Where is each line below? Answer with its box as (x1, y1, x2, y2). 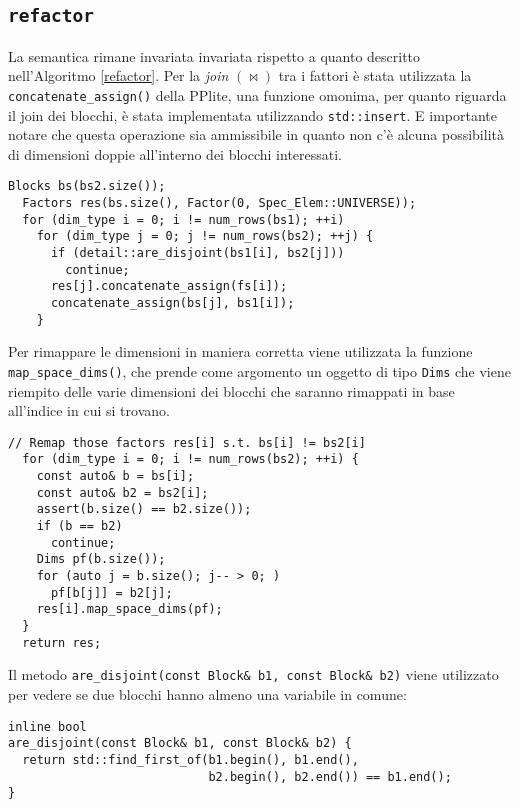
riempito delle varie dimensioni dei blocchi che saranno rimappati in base (8, 380, 455, 401)
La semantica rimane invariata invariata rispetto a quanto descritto (8, 45, 421, 66)
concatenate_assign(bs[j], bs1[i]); (50, 296, 295, 311)
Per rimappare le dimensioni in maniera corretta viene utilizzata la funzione (8, 341, 473, 362)
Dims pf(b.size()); (36, 552, 166, 567)
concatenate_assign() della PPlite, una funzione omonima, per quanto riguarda (8, 84, 507, 105)
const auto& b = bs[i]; (36, 469, 195, 484)
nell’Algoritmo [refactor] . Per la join (8, 65, 229, 86)
